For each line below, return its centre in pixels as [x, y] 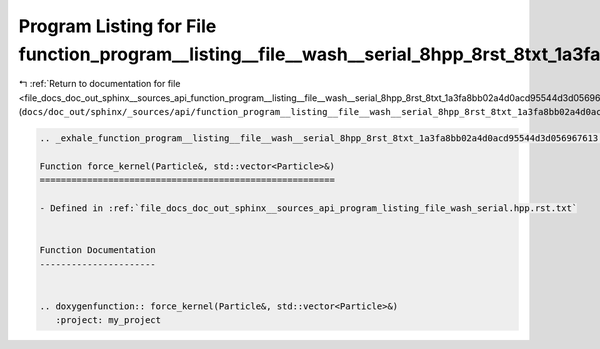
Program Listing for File [117, 26]
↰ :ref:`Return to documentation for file [99, 84]
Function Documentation [98, 250]
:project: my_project [108, 320]
